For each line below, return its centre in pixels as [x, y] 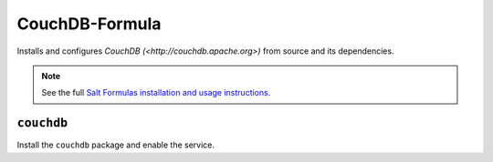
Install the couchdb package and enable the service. [115, 145]
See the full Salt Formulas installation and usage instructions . [156, 93]
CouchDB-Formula [89, 24]
